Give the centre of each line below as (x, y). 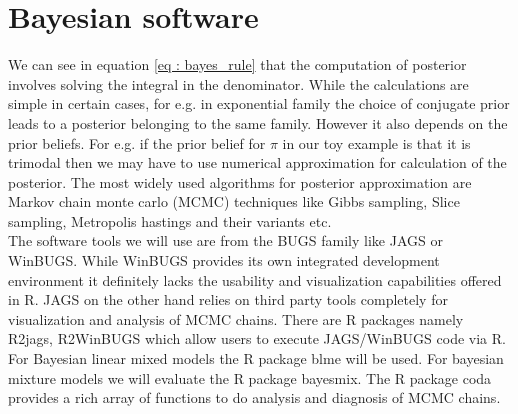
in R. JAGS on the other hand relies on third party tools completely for (228, 299)
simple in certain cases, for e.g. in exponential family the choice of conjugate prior (259, 103)
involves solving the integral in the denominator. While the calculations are (238, 83)
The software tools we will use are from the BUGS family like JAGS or (225, 240)
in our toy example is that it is (376, 142)
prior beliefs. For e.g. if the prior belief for (137, 142)
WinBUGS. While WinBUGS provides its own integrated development (224, 260)
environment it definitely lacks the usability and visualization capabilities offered (255, 279)
